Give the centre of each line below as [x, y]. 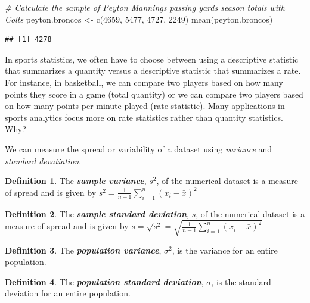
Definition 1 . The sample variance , [76, 181]
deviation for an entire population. [68, 293]
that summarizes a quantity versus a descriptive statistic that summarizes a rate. [153, 71]
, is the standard [241, 281]
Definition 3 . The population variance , [83, 250]
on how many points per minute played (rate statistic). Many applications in [145, 106]
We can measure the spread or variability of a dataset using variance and [139, 149]
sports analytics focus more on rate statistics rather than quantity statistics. [144, 117]
